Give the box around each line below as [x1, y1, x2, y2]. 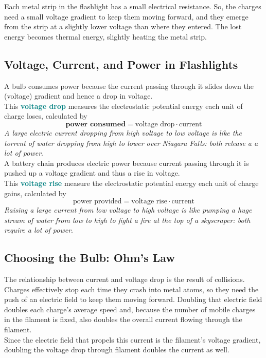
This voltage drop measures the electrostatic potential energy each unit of [4, 100, 243, 111]
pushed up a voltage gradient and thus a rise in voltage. [4, 167, 180, 178]
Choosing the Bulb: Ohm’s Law [4, 250, 175, 266]
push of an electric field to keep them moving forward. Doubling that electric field [4, 294, 262, 305]
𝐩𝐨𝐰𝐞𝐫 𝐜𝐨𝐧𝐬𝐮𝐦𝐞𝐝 [65, 120, 126, 128]
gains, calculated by [4, 187, 66, 198]
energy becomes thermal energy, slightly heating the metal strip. [4, 31, 207, 42]
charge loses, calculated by [4, 110, 87, 121]
